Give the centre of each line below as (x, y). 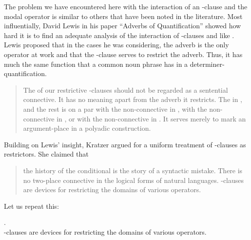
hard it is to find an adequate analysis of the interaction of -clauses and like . (119, 35)
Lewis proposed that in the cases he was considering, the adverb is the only (116, 45)
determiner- (207, 64)
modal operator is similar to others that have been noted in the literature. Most (123, 16)
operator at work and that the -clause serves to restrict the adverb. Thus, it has (123, 54)
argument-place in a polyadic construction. (87, 128)
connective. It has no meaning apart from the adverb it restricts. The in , (133, 99)
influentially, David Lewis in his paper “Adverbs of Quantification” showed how (123, 26)
